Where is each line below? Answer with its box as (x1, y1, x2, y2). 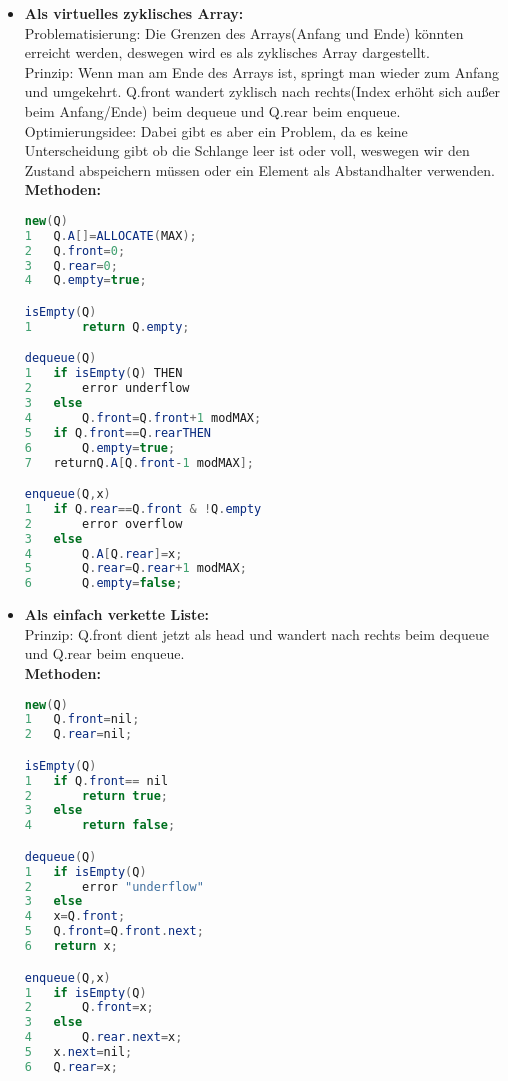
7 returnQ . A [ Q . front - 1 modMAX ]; (24, 455, 255, 470)
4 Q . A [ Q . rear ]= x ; (24, 546, 183, 561)
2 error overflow (24, 516, 183, 531)
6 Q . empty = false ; (24, 576, 183, 591)
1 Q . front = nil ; (24, 712, 140, 727)
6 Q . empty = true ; (24, 440, 176, 455)
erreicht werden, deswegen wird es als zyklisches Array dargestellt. (24, 42, 430, 63)
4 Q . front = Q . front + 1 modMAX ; (24, 410, 262, 425)
